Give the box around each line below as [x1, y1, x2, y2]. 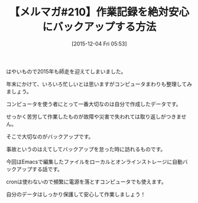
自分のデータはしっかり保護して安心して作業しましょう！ [6, 191, 146, 198]
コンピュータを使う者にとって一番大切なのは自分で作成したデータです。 [6, 100, 181, 107]
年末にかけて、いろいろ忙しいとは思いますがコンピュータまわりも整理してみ [6, 80, 192, 88]
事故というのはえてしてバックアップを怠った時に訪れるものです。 [6, 146, 166, 153]
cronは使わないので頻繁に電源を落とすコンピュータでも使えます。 [6, 178, 167, 185]
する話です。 [31, 165, 63, 172]
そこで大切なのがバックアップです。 [6, 133, 94, 140]
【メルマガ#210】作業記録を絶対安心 [9, 5, 190, 19]
